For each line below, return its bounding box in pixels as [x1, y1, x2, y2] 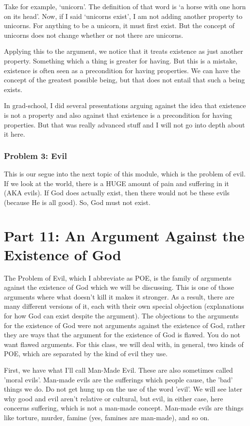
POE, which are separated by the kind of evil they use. [4, 348, 168, 359]
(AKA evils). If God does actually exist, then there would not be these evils [4, 188, 230, 198]
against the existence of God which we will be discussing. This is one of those [4, 282, 234, 292]
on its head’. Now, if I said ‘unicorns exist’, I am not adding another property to [4, 11, 243, 21]
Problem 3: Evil [4, 149, 67, 161]
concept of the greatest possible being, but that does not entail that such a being [4, 75, 245, 85]
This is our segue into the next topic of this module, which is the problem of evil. [4, 168, 246, 178]
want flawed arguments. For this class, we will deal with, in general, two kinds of [4, 339, 244, 349]
